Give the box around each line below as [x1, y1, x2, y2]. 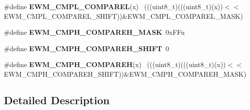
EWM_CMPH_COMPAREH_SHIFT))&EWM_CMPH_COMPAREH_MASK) [4, 69, 247, 79]
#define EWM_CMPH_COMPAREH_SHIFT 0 [4, 43, 169, 53]
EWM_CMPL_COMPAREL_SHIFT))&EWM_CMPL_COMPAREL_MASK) [4, 11, 243, 21]
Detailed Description [4, 92, 110, 107]
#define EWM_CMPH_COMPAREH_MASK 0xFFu [4, 27, 185, 37]
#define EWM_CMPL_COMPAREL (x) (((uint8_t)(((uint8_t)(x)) [4, 1, 223, 11]
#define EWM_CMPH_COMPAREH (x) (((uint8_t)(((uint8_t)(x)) [4, 59, 226, 69]
